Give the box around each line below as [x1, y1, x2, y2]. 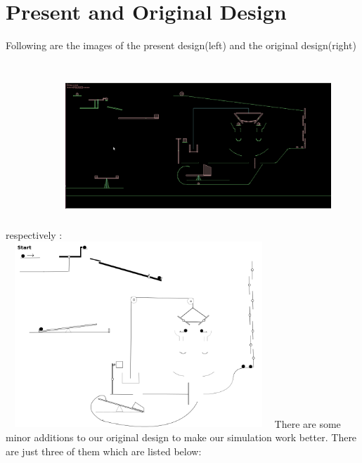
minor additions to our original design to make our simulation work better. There [6, 430, 357, 445]
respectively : [6, 227, 63, 242]
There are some [274, 416, 341, 431]
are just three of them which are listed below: [6, 443, 202, 458]
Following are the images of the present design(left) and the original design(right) [6, 38, 356, 53]
